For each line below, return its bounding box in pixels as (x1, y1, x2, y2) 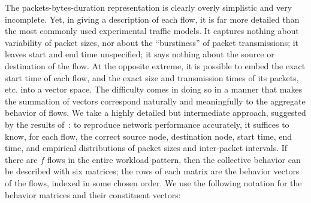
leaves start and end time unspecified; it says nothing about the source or (5, 48, 274, 60)
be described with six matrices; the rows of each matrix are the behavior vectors (5, 165, 300, 177)
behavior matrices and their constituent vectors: (5, 188, 181, 201)
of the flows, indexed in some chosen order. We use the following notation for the (5, 176, 302, 189)
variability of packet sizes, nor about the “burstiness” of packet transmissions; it (5, 36, 299, 48)
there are (5, 153, 38, 165)
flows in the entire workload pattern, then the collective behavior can (47, 153, 301, 165)
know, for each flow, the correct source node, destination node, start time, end (5, 130, 292, 142)
